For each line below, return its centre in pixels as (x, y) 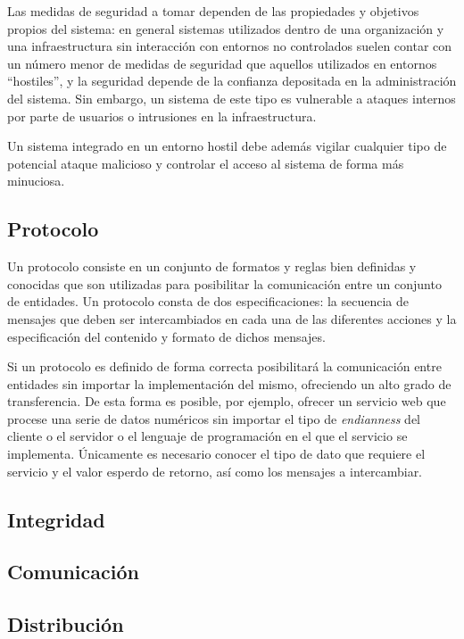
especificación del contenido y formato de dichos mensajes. (166, 336)
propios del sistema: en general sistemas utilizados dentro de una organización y (226, 28)
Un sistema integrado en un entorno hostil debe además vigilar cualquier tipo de (227, 146)
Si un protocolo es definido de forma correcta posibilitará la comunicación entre (224, 366)
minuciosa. (36, 181)
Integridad (56, 519)
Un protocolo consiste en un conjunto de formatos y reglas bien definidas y (212, 266)
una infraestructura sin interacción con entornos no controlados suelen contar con (230, 46)
